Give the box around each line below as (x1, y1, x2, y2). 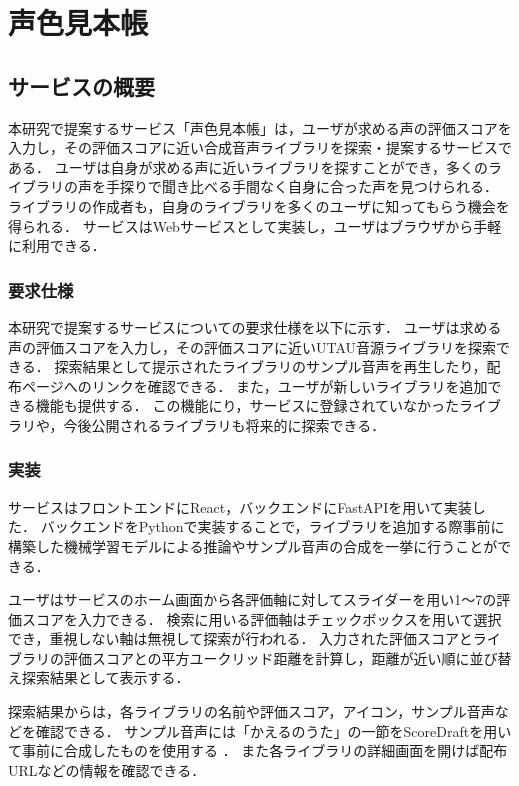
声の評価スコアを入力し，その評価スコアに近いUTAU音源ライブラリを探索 (8, 336, 497, 357)
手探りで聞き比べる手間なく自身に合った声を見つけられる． (105, 176, 498, 197)
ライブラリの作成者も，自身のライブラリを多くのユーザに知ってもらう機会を (8, 195, 510, 216)
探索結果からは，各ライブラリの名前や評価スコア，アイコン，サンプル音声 (8, 701, 495, 722)
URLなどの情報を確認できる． (8, 759, 206, 780)
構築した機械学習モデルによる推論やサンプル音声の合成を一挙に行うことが (8, 535, 498, 556)
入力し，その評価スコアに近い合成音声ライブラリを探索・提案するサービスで (8, 137, 512, 158)
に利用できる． (8, 235, 106, 256)
